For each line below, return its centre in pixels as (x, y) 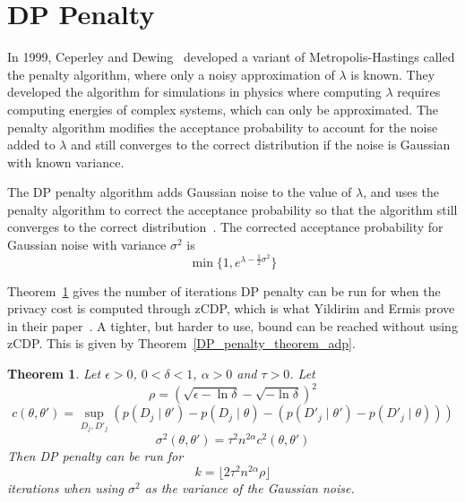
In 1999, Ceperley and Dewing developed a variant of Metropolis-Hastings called (231, 57)
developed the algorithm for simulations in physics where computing (194, 92)
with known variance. (66, 162)
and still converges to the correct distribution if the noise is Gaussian (261, 145)
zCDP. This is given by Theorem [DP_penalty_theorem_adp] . (181, 343)
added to (31, 145)
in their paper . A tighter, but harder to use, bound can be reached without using (232, 325)
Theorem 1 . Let (54, 373)
